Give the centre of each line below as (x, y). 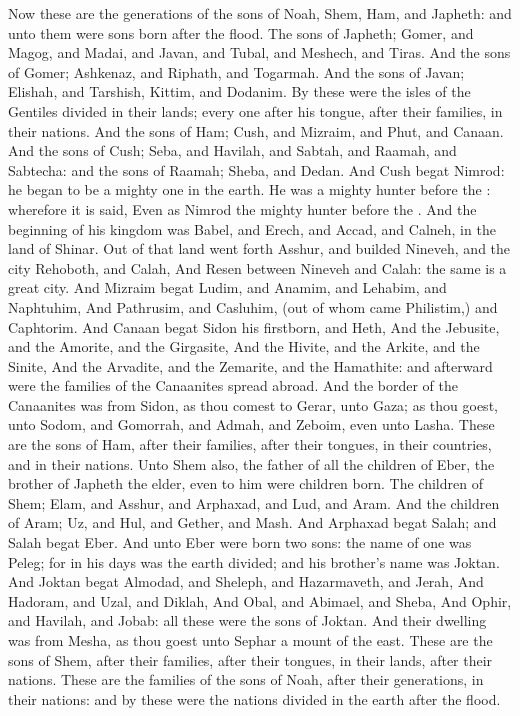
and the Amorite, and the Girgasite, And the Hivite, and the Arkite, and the (244, 346)
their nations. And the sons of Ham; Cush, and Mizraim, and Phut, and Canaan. (256, 130)
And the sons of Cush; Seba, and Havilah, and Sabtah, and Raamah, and (232, 150)
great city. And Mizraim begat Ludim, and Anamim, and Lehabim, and (227, 287)
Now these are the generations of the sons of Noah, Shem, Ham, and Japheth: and (260, 13)
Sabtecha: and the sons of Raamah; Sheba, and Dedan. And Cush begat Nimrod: (256, 169)
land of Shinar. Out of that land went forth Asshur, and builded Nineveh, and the (259, 248)
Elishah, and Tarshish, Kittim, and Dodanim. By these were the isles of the (239, 91)
